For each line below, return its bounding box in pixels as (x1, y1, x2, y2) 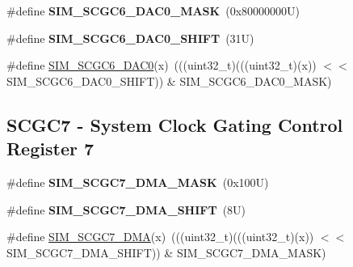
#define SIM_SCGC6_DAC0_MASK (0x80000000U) (6, 2, 300, 19)
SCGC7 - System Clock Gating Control (6, 112, 343, 137)
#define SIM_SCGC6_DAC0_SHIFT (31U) (6, 29, 254, 46)
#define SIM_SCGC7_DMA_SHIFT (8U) (6, 201, 246, 218)
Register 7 (6, 136, 95, 161)
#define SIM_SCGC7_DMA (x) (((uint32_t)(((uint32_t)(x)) (6, 228, 314, 245)
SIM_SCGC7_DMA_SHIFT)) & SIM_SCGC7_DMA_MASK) (6, 244, 326, 261)
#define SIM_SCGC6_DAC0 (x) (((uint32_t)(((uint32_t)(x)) (6, 57, 317, 74)
